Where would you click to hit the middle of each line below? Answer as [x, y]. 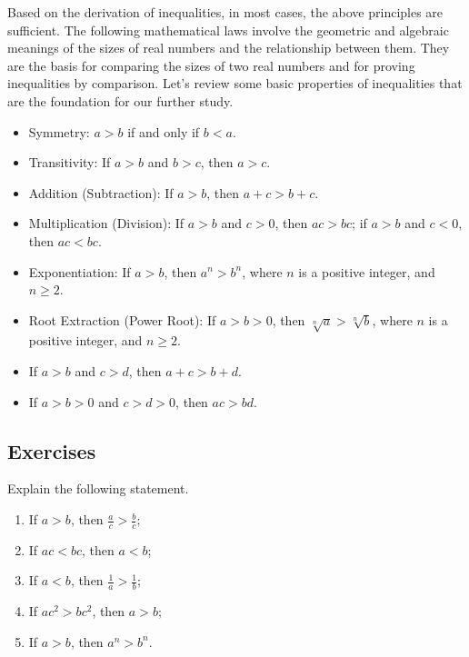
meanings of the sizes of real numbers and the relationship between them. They [229, 48]
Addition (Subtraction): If [101, 192]
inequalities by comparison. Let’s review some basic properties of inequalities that [235, 83]
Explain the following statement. [98, 488]
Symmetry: [59, 131]
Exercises [52, 450]
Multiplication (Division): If [106, 223]
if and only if [164, 131]
